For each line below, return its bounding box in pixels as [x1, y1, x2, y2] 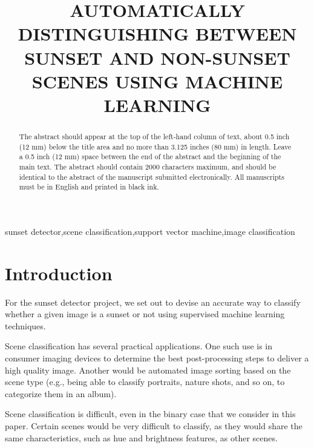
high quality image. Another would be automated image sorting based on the [5, 363, 291, 376]
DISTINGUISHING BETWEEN [18, 21, 297, 46]
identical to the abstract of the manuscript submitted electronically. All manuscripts [19, 171, 284, 182]
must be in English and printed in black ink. [19, 182, 159, 192]
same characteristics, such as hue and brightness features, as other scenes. [5, 431, 278, 444]
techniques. [5, 319, 46, 332]
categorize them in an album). [5, 387, 117, 400]
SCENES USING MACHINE [31, 68, 283, 93]
